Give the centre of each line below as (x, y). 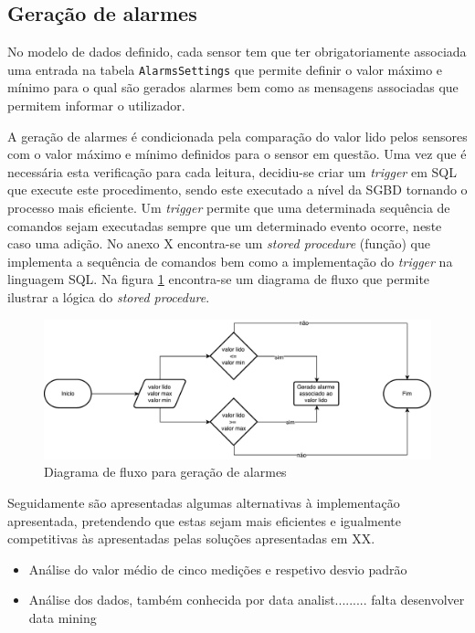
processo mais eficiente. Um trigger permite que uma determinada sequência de (229, 208)
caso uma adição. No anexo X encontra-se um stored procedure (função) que (219, 243)
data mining (63, 617)
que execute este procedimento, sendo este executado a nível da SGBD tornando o (237, 190)
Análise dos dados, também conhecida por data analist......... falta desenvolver (247, 600)
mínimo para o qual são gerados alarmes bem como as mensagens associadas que (233, 87)
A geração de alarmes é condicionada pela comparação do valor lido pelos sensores (237, 136)
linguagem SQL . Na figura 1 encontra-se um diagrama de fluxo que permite (219, 279)
